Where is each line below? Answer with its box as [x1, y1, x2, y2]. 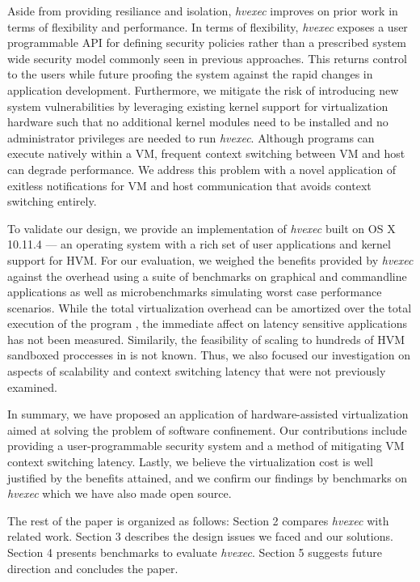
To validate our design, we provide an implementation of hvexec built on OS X [7, 219, 396, 236]
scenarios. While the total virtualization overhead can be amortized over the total [7, 299, 412, 316]
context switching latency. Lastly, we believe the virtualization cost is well [7, 453, 373, 470]
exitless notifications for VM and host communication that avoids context [7, 176, 372, 193]
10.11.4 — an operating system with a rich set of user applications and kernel [7, 236, 391, 253]
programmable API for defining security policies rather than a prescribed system [7, 34, 407, 51]
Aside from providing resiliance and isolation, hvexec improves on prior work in [7, 2, 398, 19]
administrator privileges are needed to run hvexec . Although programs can [7, 129, 375, 146]
